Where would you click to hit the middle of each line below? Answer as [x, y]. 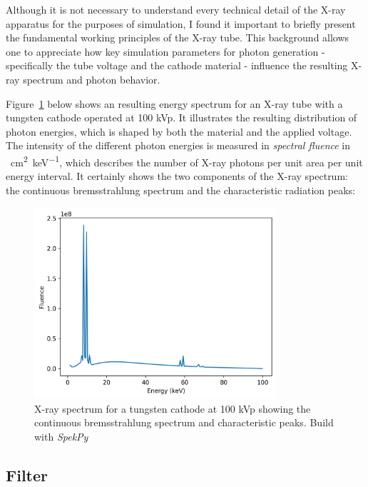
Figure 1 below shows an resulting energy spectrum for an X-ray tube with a [174, 103]
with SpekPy [61, 436]
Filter [27, 475]
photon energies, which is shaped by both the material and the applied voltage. [179, 131]
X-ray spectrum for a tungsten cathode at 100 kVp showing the [173, 408]
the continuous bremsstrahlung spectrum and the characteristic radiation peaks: [180, 190]
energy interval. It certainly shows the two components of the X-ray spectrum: [177, 176]
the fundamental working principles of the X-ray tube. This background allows [178, 37]
